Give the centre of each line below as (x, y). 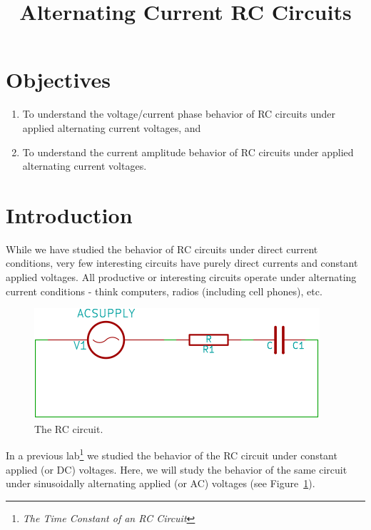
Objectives (58, 80)
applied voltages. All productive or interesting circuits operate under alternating (181, 277)
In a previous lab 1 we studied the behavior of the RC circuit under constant (172, 454)
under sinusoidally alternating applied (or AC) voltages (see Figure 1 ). (161, 483)
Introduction (69, 214)
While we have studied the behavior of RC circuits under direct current (162, 249)
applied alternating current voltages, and (112, 127)
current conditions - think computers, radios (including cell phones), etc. (164, 291)
